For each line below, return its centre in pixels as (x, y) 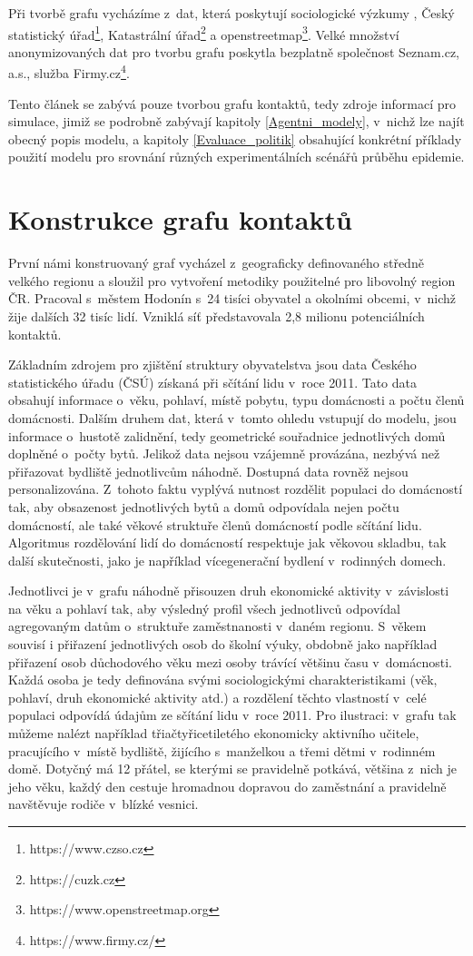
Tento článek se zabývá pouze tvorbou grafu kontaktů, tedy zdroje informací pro (232, 103)
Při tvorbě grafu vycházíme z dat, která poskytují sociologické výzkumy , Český (232, 13)
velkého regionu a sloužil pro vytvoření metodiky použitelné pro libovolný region (232, 280)
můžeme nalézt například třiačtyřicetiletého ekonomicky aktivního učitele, (214, 733)
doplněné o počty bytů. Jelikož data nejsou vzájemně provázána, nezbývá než (224, 453)
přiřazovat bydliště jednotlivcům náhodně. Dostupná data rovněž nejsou (208, 471)
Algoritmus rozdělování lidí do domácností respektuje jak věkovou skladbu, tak (227, 542)
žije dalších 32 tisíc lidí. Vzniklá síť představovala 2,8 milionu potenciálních (217, 315)
